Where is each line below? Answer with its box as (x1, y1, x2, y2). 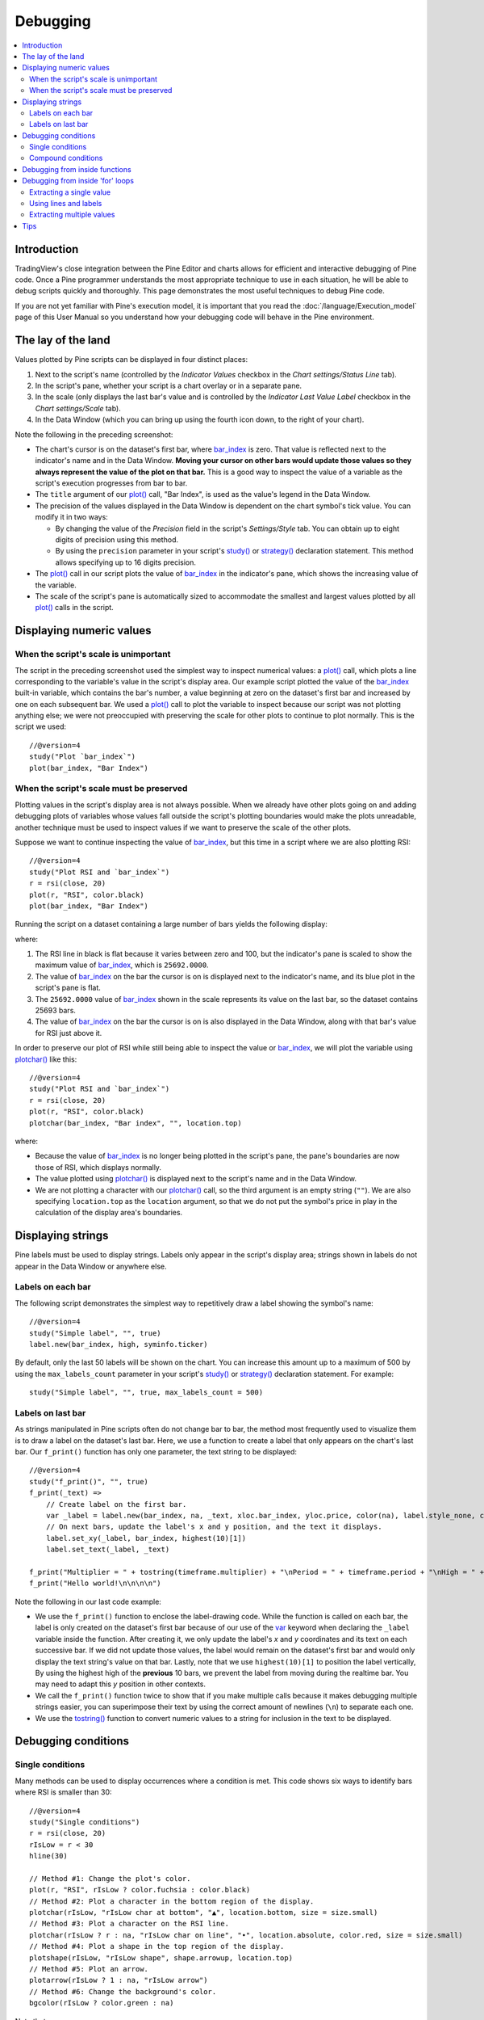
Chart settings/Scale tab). (35, 403, 121, 413)
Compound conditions (29, 154, 103, 163)
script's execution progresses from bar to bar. (35, 478, 188, 488)
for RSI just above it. (35, 1028, 102, 1037)
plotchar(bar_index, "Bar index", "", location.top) (29, 1118, 242, 1127)
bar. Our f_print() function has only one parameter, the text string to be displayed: (15, 1447, 298, 1456)
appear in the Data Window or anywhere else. (15, 1261, 167, 1271)
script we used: (15, 722, 67, 731)
